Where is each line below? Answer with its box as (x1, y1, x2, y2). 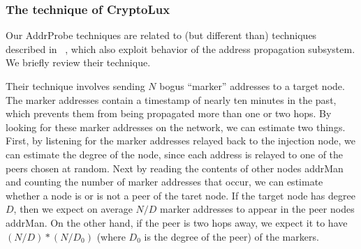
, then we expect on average (13, 202, 133, 216)
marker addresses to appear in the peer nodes (160, 202, 355, 216)
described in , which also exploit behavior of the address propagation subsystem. (6, 41, 355, 56)
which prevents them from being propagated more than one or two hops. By (6, 106, 332, 121)
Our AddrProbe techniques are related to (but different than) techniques (6, 28, 317, 43)
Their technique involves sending (6, 79, 145, 93)
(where (96, 229, 126, 243)
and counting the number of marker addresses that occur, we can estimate (6, 174, 323, 189)
